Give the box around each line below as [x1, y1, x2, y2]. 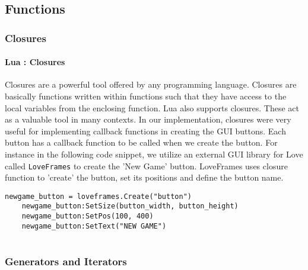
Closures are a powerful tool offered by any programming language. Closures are [5, 78, 297, 91]
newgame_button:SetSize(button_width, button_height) [21, 202, 239, 211]
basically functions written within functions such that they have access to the [5, 90, 287, 102]
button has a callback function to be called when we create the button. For [5, 136, 278, 149]
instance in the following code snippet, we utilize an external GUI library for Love [5, 147, 303, 160]
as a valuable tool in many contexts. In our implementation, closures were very [5, 113, 291, 126]
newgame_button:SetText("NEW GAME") [21, 221, 167, 230]
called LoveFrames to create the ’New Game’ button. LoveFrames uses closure [5, 159, 288, 172]
